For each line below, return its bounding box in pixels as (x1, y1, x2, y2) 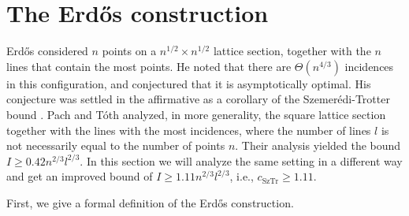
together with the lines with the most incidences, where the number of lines (6, 121, 371, 138)
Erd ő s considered (6, 43, 88, 59)
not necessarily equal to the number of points (6, 137, 225, 154)
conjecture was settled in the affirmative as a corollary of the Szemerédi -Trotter (6, 91, 390, 107)
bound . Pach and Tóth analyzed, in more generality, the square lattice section (6, 106, 386, 122)
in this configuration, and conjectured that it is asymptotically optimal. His (6, 75, 371, 91)
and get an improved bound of (6, 168, 153, 184)
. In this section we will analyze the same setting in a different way (80, 152, 403, 169)
